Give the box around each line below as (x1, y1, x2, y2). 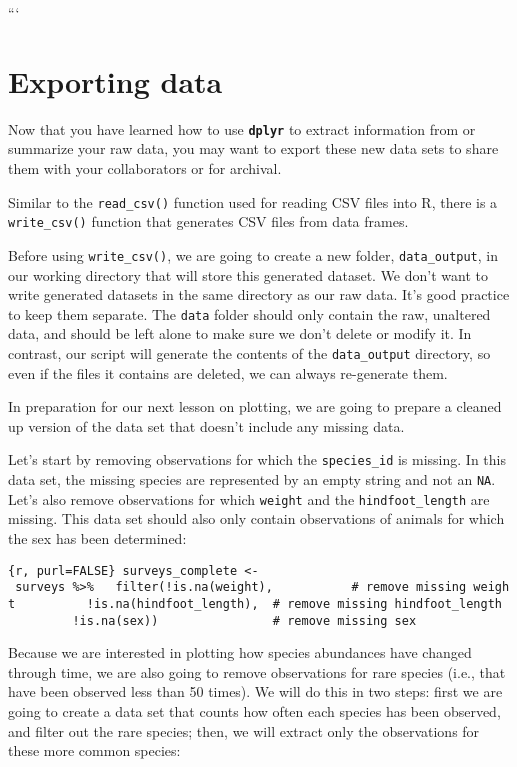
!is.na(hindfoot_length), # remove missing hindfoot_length (86, 596, 502, 611)
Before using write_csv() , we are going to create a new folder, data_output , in (8, 244, 499, 265)
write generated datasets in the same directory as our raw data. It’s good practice (8, 284, 510, 305)
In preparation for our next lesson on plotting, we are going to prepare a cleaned (8, 396, 502, 417)
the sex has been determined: (8, 527, 187, 548)
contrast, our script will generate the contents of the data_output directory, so (8, 342, 491, 363)
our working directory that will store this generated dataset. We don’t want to (8, 264, 488, 285)
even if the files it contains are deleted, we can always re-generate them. (8, 362, 448, 383)
